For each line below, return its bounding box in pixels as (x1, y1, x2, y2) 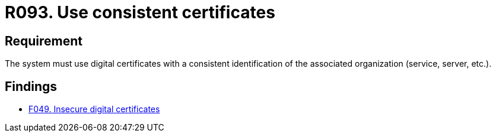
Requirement (5, 33, 83, 48)
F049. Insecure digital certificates (28, 104, 160, 115)
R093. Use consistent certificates (5, 2, 275, 22)
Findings (5, 79, 58, 94)
